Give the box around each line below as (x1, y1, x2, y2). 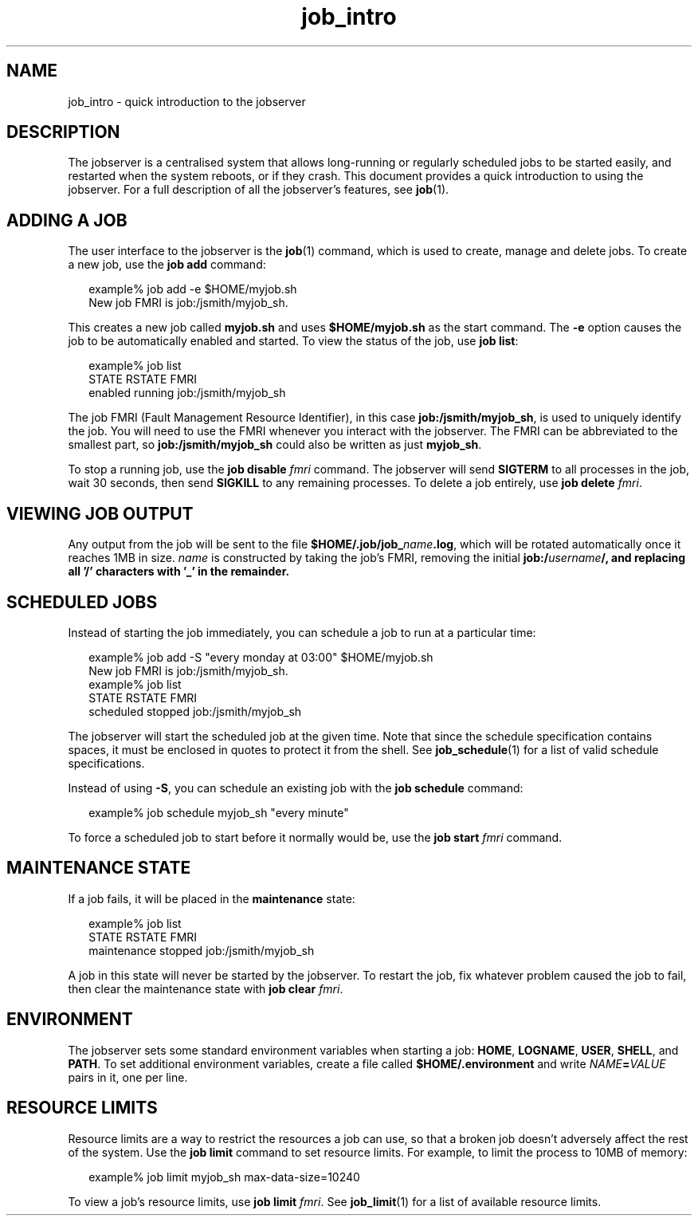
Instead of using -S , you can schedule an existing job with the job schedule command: (68, 780, 523, 795)
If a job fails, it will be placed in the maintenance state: (68, 891, 355, 906)
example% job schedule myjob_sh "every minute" (88, 805, 349, 819)
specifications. (68, 756, 145, 770)
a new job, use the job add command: (68, 257, 266, 272)
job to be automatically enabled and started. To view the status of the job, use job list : (68, 334, 519, 348)
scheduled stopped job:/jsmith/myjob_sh (88, 704, 302, 718)
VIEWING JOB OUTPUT (6, 503, 194, 524)
